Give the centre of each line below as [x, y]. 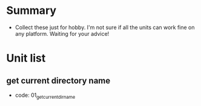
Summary [31, 11]
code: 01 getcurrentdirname [45, 96]
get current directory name [58, 80]
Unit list [26, 58]
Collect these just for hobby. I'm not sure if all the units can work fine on [105, 27]
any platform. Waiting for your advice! [62, 33]
